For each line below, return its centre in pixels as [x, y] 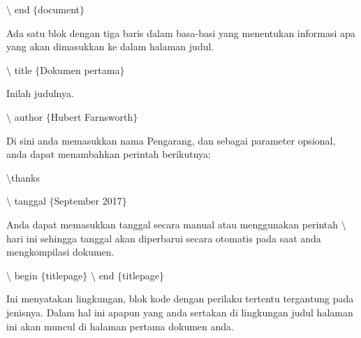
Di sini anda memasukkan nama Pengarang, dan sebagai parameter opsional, [171, 140]
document [59, 9]
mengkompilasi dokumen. [60, 252]
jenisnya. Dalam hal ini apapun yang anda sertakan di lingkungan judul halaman [180, 312]
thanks [25, 177]
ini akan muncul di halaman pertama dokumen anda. [120, 326]
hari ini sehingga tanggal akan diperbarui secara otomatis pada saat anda [164, 238]
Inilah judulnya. [40, 93]
